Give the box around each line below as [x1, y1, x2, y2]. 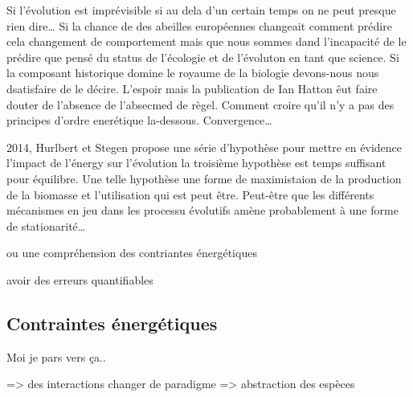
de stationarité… [6, 217, 86, 234]
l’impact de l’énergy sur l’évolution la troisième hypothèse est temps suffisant [6, 154, 386, 171]
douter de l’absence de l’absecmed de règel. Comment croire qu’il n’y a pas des [6, 96, 395, 113]
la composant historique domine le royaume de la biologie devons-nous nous [6, 64, 379, 81]
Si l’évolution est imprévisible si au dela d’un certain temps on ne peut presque [6, 2, 396, 18]
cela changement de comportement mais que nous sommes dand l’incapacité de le [6, 33, 407, 50]
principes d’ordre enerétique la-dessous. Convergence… [6, 112, 272, 129]
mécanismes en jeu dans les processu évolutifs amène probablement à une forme [6, 202, 399, 219]
